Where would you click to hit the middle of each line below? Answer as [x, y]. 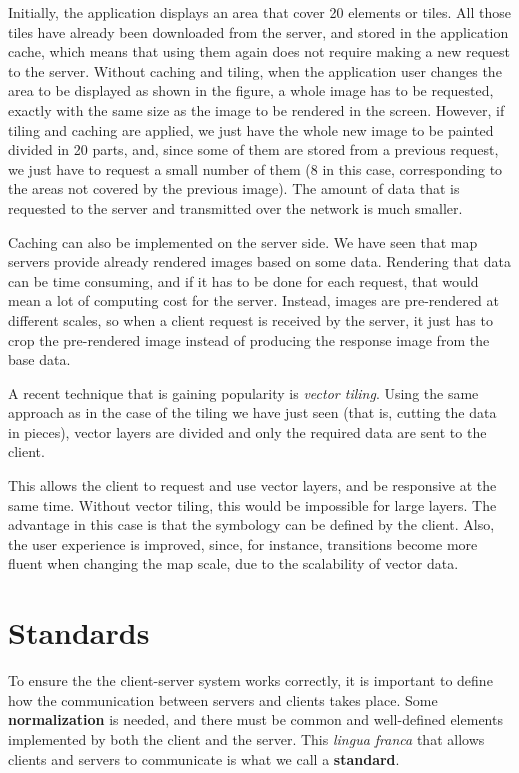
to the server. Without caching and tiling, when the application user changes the [255, 70]
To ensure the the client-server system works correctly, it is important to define [250, 680]
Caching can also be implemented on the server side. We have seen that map [243, 241]
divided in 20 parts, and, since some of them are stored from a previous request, [253, 149]
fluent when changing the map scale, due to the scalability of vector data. [233, 563]
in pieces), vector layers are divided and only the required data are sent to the [247, 431]
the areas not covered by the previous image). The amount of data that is [234, 188]
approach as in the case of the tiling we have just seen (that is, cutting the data [252, 412]
